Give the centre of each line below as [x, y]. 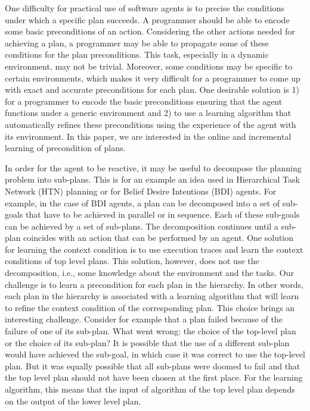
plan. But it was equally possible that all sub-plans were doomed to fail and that [153, 365]
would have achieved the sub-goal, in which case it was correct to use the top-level [155, 354]
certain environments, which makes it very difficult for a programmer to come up [153, 78]
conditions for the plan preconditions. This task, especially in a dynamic [137, 54]
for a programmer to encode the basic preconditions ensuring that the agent [144, 101]
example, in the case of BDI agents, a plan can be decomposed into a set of [142, 203]
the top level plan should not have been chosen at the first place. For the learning [154, 377]
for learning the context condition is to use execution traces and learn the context [154, 249]
